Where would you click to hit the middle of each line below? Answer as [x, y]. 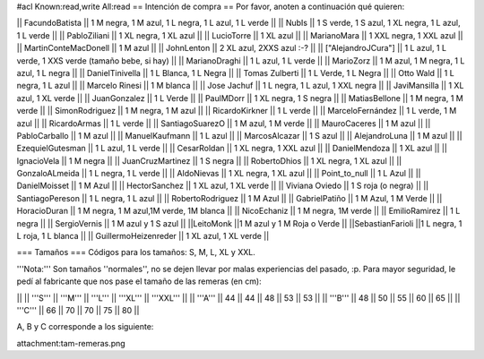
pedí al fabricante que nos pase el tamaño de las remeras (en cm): [139, 281]
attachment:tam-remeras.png [71, 343]
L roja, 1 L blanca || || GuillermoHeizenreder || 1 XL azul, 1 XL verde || [143, 236]
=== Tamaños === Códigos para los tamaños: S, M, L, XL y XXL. [136, 252]
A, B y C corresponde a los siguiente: [85, 327]
